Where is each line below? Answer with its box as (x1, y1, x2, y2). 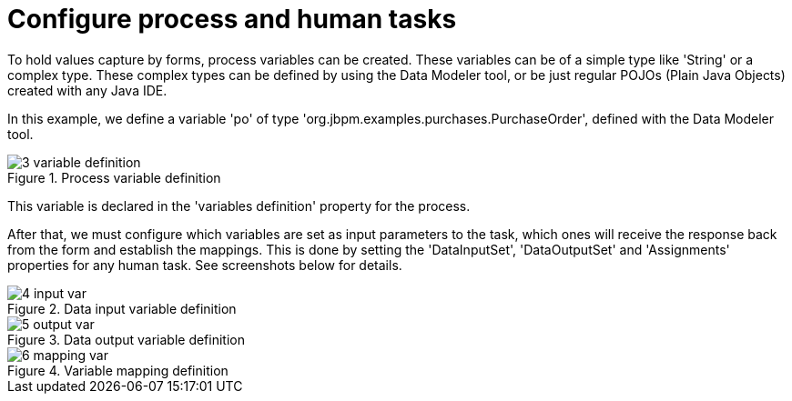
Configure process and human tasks (7, 4, 457, 35)
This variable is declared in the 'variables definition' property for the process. (7, 197, 471, 214)
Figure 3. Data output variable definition (7, 331, 245, 347)
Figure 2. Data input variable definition (7, 300, 237, 316)
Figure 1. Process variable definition (7, 169, 221, 185)
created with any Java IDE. (7, 82, 168, 98)
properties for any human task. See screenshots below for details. (7, 256, 402, 273)
